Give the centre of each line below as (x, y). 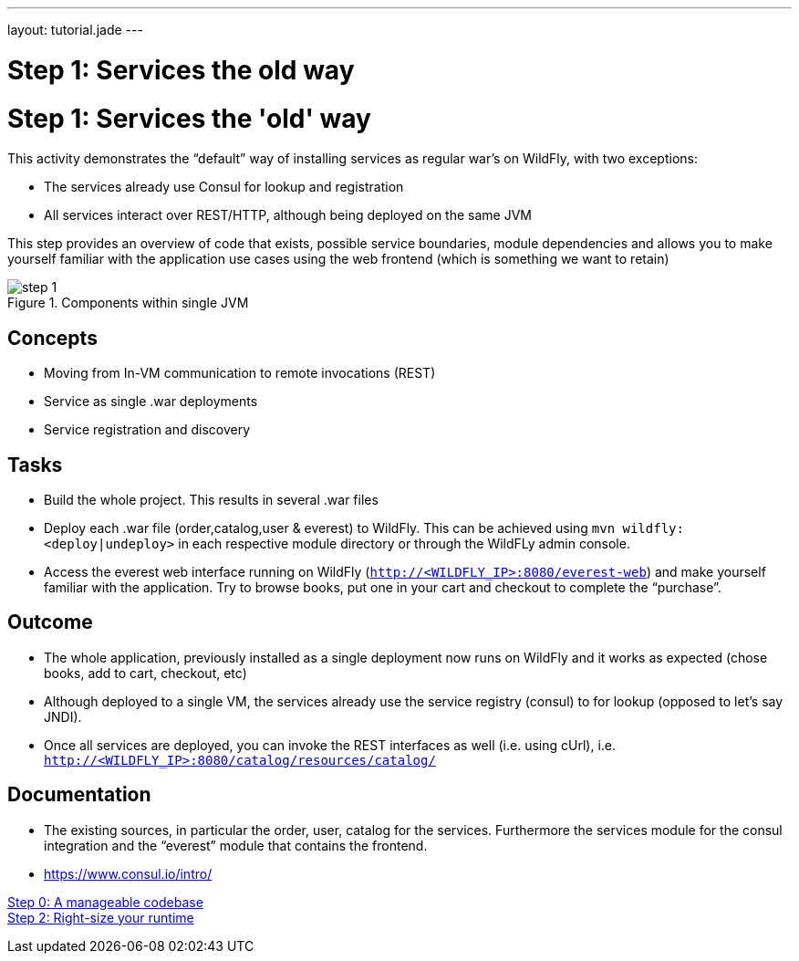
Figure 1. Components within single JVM (128, 303)
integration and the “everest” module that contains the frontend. (236, 845)
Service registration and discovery (147, 430)
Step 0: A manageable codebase (105, 902)
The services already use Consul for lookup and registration (224, 187)
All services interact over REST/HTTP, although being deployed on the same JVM (288, 215)
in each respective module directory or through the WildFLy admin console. (404, 543)
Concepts (52, 338)
